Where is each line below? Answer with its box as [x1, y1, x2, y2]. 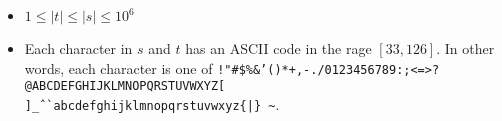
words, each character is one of [24, 57, 213, 78]
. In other [436, 38, 495, 58]
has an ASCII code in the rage [185, 38, 372, 58]
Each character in [24, 38, 133, 58]
